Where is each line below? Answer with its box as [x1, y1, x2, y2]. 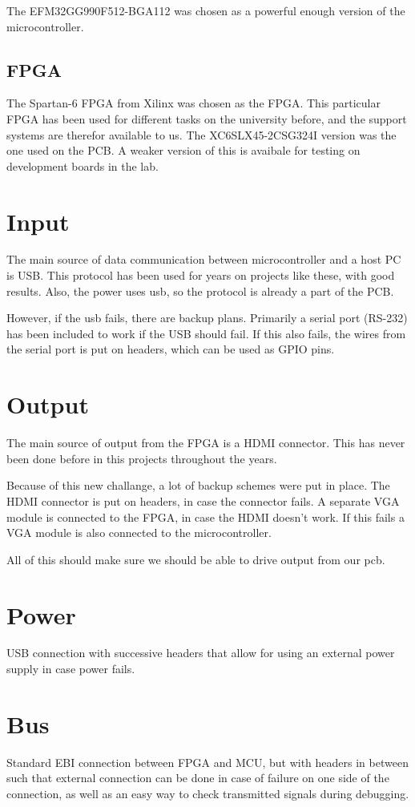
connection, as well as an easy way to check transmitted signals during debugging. [6, 785, 409, 801]
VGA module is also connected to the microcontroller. [6, 524, 272, 541]
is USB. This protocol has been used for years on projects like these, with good [6, 267, 395, 284]
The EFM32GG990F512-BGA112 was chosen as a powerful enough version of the [6, 2, 405, 18]
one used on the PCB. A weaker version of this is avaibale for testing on [6, 142, 361, 159]
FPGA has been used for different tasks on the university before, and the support [6, 110, 407, 127]
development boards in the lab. [6, 157, 159, 174]
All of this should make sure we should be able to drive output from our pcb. [6, 551, 385, 567]
